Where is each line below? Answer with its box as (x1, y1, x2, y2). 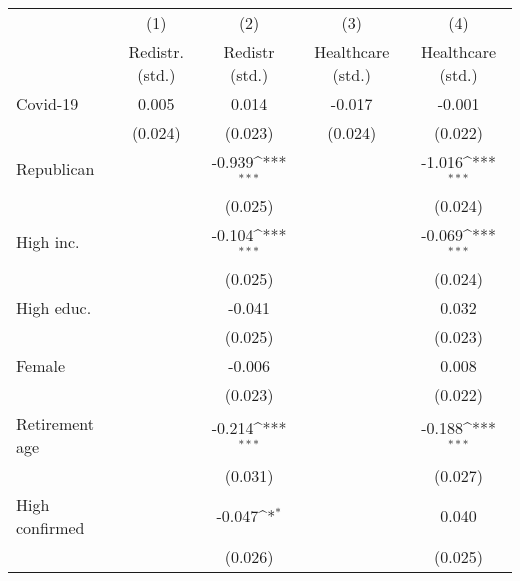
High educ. (16, 295, 92, 319)
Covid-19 (16, 92, 79, 115)
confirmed (16, 515, 85, 539)
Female (16, 353, 66, 377)
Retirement (16, 411, 95, 435)
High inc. (16, 230, 80, 254)
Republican (16, 157, 95, 181)
